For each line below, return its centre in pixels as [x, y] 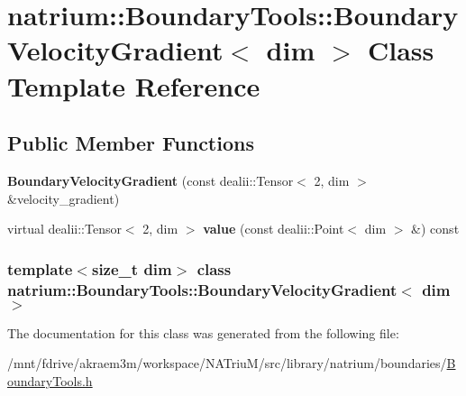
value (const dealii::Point [274, 229]
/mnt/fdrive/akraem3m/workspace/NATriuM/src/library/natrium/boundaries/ [227, 363]
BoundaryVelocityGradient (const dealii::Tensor [151, 180]
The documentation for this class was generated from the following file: [203, 332]
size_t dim [132, 268]
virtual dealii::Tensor [64, 229]
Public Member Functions [131, 143]
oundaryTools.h [50, 381]
